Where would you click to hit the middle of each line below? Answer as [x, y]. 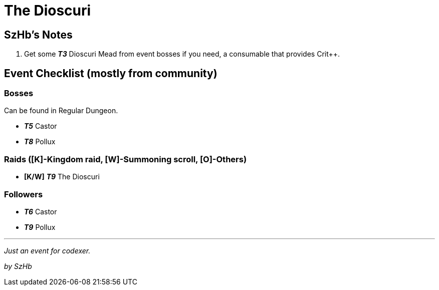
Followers [24, 194]
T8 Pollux [40, 142]
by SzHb [18, 266]
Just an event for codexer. [47, 250]
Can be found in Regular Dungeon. [61, 111]
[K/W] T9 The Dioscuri [62, 177]
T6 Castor [41, 211]
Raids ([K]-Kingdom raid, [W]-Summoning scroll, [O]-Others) [126, 159]
